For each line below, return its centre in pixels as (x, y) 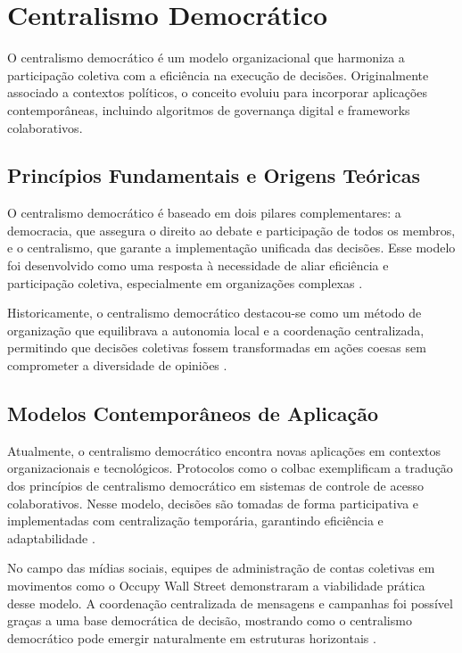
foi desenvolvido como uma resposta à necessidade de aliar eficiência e (198, 265)
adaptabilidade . (51, 537)
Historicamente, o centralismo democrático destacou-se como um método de (214, 313)
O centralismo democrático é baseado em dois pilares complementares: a (204, 213)
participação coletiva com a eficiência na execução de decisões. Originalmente (218, 74)
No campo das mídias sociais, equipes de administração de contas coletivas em (221, 568)
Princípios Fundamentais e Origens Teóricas (214, 175)
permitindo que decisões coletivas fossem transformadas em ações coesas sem (217, 347)
